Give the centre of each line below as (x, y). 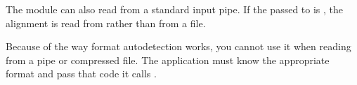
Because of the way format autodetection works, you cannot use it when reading (178, 46)
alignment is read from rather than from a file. (106, 23)
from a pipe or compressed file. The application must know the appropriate (168, 60)
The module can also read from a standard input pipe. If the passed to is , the (175, 9)
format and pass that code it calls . (81, 74)
